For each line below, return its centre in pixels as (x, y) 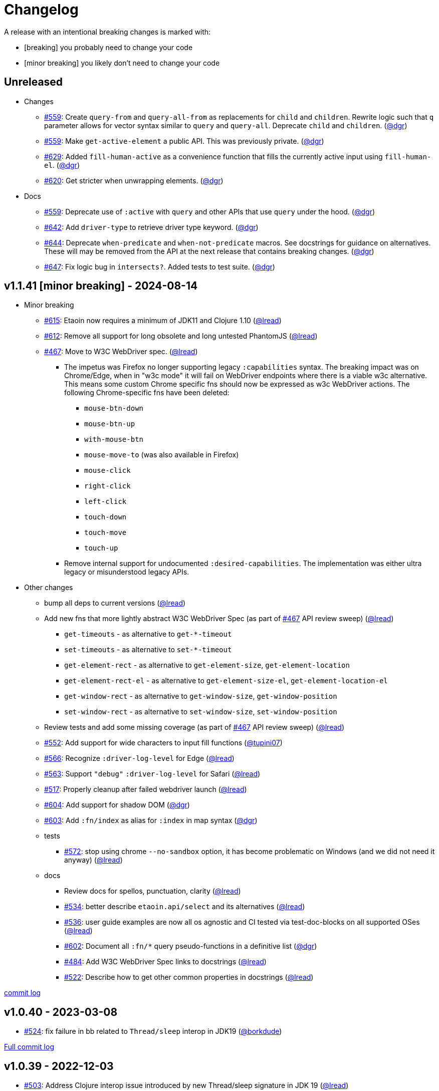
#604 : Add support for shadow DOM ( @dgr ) (117, 805)
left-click (105, 502)
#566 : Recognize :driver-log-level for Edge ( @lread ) (139, 758)
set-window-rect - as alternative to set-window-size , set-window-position (201, 712)
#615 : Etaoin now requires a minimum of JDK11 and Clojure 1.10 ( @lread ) (163, 321)
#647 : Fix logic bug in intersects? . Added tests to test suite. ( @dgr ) (160, 266)
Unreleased (34, 82)
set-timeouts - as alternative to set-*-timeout (148, 650)
